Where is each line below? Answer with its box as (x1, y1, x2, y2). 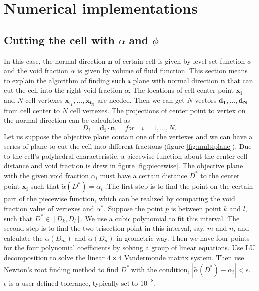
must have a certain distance (100, 170, 187, 180)
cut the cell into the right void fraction (4, 85, 122, 95)
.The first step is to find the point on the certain (105, 181, 253, 191)
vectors (195, 94, 217, 105)
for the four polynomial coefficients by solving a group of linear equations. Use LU (4, 242, 255, 253)
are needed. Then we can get (97, 94, 185, 105)
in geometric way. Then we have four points (116, 232, 250, 243)
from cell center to (4, 105, 60, 115)
